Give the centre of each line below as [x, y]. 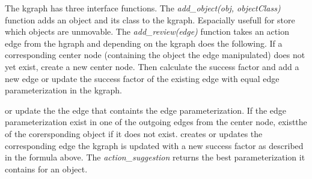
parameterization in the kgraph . [63, 90]
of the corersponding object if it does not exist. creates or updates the [134, 133]
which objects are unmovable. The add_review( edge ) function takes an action [147, 31]
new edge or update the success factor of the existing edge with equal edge [142, 78]
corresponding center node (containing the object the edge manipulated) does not [155, 55]
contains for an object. [46, 169]
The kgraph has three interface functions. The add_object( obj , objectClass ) [143, 8]
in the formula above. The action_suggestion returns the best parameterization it [155, 157]
